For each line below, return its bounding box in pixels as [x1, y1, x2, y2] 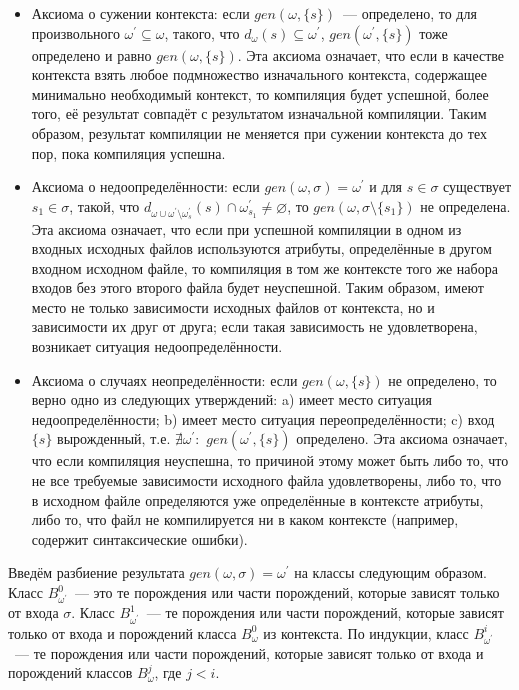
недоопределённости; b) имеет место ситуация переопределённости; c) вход [31, 408, 495, 429]
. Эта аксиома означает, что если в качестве [237, 44, 505, 65]
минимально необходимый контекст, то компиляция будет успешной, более [31, 83, 489, 104]
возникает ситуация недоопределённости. [31, 336, 283, 357]
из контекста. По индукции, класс [263, 622, 469, 643]
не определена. [420, 195, 511, 216]
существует [443, 176, 512, 197]
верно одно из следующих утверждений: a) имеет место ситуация [31, 389, 432, 410]
